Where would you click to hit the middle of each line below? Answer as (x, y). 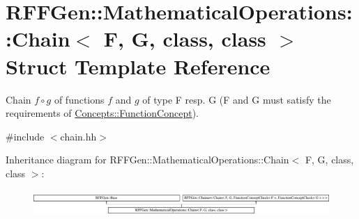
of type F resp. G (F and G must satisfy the (237, 99)
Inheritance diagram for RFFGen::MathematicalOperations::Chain (147, 160)
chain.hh (78, 136)
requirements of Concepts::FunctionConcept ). (102, 113)
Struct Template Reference (138, 66)
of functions (79, 99)
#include (25, 136)
